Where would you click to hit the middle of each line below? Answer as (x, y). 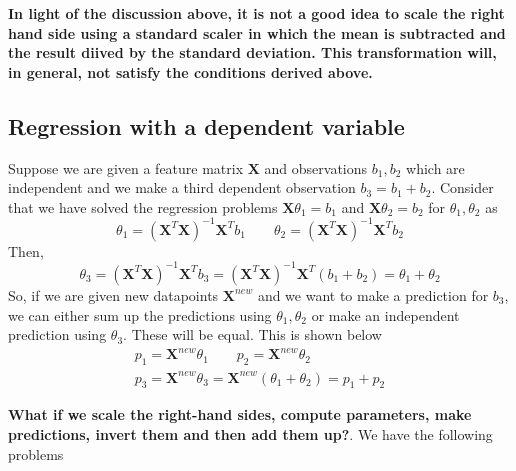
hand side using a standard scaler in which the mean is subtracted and (257, 32)
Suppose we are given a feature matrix (126, 167)
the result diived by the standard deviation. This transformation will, (252, 52)
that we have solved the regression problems (143, 206)
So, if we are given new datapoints (113, 294)
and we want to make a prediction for (373, 294)
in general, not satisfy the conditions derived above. (190, 71)
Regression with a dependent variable (206, 125)
